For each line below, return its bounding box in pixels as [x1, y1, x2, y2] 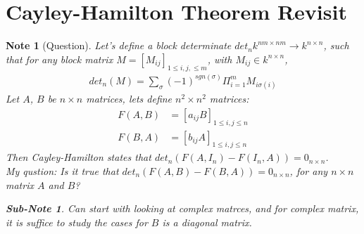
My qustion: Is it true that [6, 164, 119, 178]
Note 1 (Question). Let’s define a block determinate [6, 38, 232, 53]
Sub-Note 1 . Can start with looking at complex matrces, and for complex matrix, [6, 201, 359, 216]
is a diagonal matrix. [162, 214, 252, 229]
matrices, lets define [86, 91, 172, 106]
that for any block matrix [6, 51, 113, 66]
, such [323, 38, 349, 53]
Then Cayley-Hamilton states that [6, 150, 151, 164]
